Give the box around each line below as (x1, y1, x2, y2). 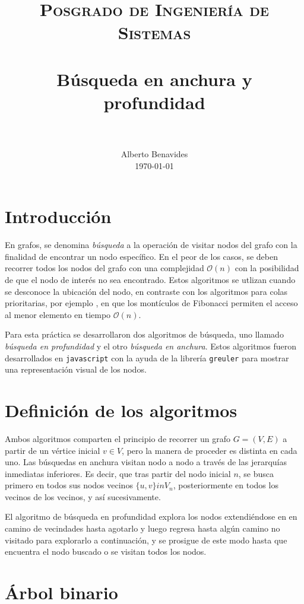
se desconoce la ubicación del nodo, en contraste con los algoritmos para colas (5, 285, 288, 297)
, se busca (238, 467, 274, 479)
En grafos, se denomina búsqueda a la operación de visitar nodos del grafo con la (5, 239, 297, 251)
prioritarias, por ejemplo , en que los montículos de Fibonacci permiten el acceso (5, 297, 298, 309)
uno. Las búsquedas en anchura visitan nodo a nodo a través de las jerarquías (5, 456, 287, 468)
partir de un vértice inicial (5, 444, 100, 456)
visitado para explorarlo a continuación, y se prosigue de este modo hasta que (5, 533, 287, 546)
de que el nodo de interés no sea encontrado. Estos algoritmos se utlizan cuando (5, 273, 296, 285)
